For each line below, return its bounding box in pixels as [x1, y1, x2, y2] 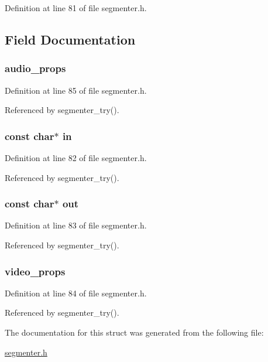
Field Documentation [5, 30, 136, 48]
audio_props [5, 61, 66, 76]
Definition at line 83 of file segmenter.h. [5, 219, 147, 231]
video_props [5, 264, 66, 278]
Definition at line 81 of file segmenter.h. [5, 2, 147, 13]
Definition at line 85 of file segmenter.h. [5, 84, 147, 96]
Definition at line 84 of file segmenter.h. [5, 286, 147, 299]
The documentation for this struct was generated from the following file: [5, 326, 264, 338]
